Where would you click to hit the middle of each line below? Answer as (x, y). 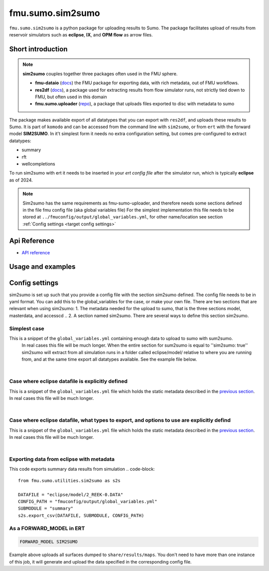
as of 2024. (21, 180)
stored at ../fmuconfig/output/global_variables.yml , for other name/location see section (123, 217)
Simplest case (27, 328)
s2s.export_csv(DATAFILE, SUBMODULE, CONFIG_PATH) (81, 515)
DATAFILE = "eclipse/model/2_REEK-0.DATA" (71, 494)
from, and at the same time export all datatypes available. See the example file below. (109, 360)
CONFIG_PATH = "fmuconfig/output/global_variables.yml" (88, 502)
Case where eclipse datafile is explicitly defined (68, 381)
